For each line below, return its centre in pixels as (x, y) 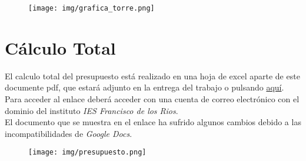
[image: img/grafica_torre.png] (92, 8)
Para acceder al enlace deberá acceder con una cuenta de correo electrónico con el (152, 98)
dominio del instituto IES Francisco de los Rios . (92, 110)
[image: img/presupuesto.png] (87, 152)
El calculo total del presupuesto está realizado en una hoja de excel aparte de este (152, 76)
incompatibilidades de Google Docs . (69, 133)
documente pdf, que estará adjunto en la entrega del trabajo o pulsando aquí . (144, 87)
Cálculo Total (60, 47)
